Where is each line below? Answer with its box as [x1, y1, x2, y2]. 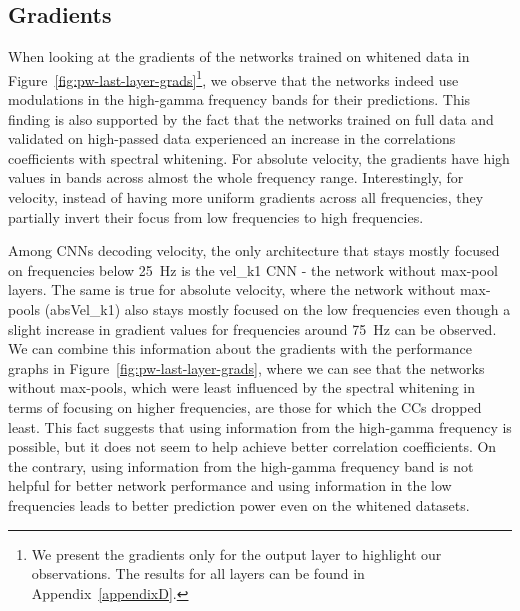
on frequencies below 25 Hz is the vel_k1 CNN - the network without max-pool [8, 259, 498, 280]
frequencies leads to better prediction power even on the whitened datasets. [8, 494, 470, 515]
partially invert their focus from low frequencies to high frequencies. [8, 206, 424, 227]
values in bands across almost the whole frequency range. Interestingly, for [8, 167, 464, 188]
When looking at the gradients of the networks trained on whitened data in [8, 46, 470, 67]
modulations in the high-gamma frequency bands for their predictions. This [8, 89, 471, 110]
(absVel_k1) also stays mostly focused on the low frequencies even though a [44, 298, 511, 319]
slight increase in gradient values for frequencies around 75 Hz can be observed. [8, 318, 497, 339]
